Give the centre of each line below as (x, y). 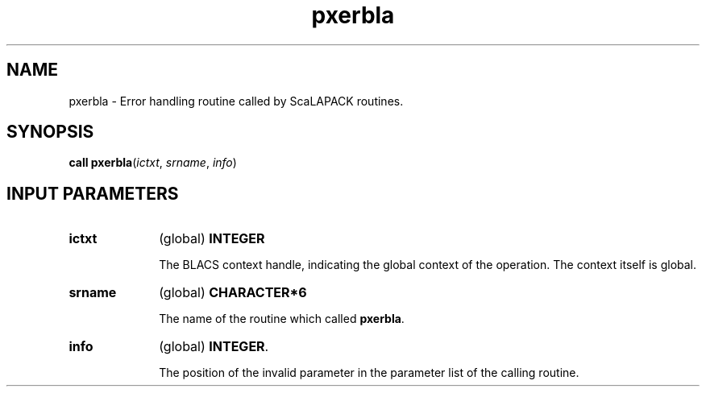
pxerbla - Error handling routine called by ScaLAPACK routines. (236, 101)
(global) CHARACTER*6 (233, 293)
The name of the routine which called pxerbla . (282, 319)
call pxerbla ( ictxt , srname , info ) (153, 163)
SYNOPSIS (50, 132)
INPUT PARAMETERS (93, 193)
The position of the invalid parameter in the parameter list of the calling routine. (369, 373)
